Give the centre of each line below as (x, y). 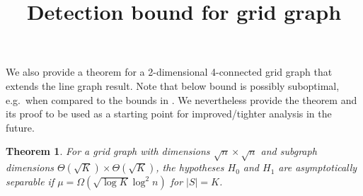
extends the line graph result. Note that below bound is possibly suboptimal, (173, 85)
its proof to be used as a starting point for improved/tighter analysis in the (169, 114)
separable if (30, 181)
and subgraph (289, 151)
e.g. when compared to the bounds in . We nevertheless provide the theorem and (181, 99)
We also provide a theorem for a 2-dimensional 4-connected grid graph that (169, 72)
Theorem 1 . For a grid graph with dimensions (108, 151)
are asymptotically (318, 167)
